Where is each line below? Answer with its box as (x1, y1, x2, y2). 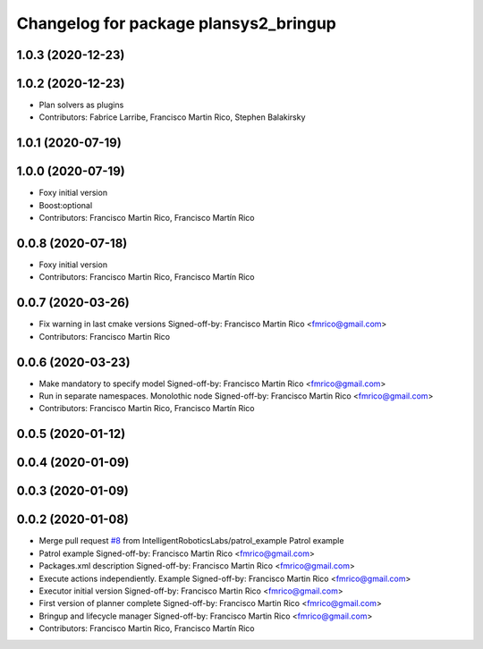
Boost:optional (38, 199, 93, 210)
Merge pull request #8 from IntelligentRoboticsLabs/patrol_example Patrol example (38, 535, 344, 546)
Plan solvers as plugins (38, 99, 124, 111)
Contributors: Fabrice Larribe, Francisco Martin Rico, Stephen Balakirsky (38, 112, 306, 122)
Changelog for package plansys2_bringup (16, 13, 337, 33)
